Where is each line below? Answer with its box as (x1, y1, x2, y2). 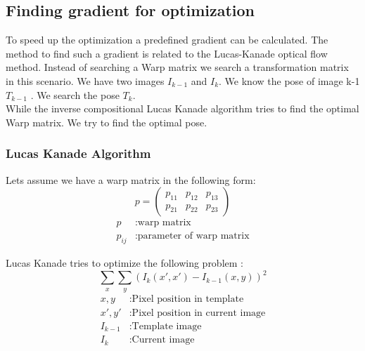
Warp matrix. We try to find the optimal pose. (6, 114, 207, 129)
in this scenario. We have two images (6, 73, 165, 88)
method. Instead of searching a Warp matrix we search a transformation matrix (6, 60, 349, 74)
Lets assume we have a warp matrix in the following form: (6, 172, 256, 187)
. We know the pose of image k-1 (219, 73, 360, 88)
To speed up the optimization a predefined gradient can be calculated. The (6, 32, 328, 47)
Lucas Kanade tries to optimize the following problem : (6, 256, 243, 270)
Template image (132, 321, 202, 331)
